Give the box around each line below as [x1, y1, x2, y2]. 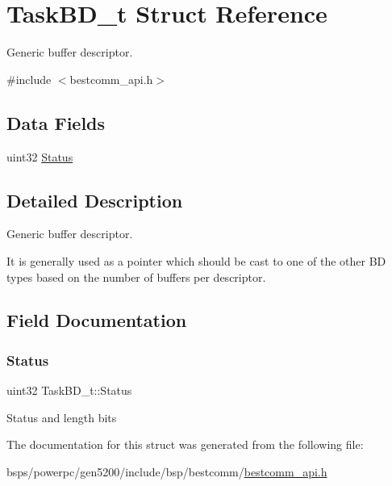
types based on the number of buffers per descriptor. [6, 268, 266, 285]
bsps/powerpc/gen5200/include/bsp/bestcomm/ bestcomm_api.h [6, 463, 327, 480]
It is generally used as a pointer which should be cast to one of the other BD [6, 252, 386, 269]
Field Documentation [6, 308, 187, 333]
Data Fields [6, 110, 106, 135]
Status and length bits [6, 408, 117, 425]
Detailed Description [6, 187, 183, 212]
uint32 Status [6, 148, 73, 165]
